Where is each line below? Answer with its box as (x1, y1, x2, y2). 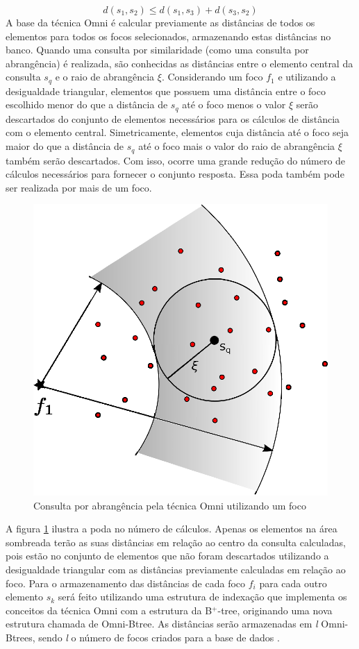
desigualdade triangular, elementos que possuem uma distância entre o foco (6, 83, 326, 98)
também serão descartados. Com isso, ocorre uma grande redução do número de (6, 153, 346, 167)
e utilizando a (278, 69, 336, 84)
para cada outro (259, 575, 327, 590)
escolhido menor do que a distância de (6, 97, 168, 112)
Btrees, (6, 630, 35, 645)
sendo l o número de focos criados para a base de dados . (38, 630, 280, 645)
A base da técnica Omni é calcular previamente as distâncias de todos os (6, 15, 315, 29)
